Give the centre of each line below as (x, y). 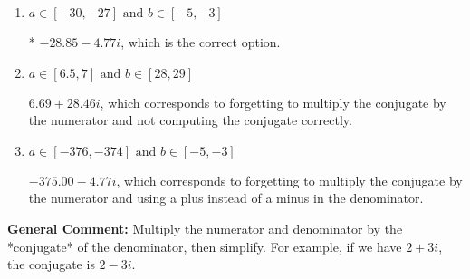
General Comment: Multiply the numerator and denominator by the (205, 228)
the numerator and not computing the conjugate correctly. (190, 120)
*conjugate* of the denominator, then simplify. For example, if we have (205, 246)
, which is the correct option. (201, 42)
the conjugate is (51, 264)
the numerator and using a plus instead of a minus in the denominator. (226, 198)
